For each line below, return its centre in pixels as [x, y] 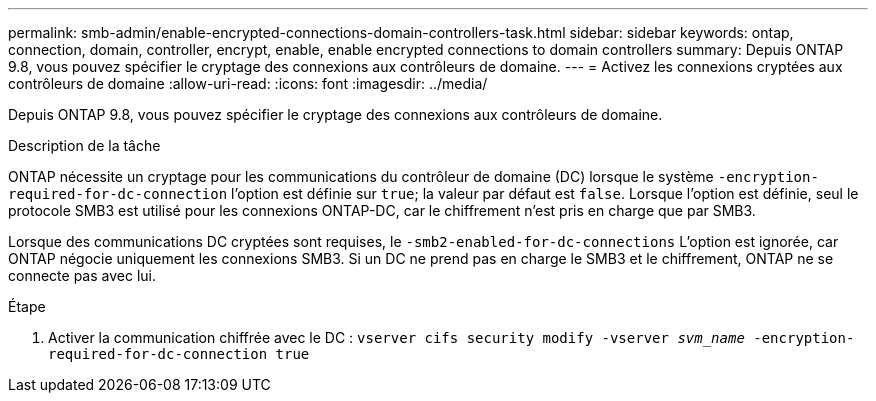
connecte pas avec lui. [82, 275]
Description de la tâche [84, 145]
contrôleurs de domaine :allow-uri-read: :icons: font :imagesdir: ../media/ [248, 83]
